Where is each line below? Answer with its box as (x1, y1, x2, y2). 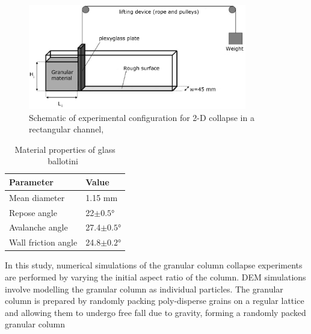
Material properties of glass (14, 143, 115, 155)
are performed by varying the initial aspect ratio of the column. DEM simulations (5, 271, 306, 283)
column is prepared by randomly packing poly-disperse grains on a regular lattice (5, 294, 304, 307)
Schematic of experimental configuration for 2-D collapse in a (29, 111, 254, 123)
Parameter (9, 175, 54, 188)
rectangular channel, (29, 123, 104, 135)
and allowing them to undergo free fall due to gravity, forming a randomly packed (5, 306, 306, 318)
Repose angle (9, 206, 57, 218)
